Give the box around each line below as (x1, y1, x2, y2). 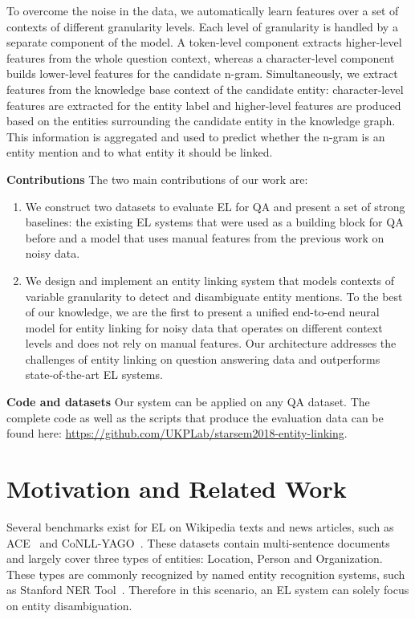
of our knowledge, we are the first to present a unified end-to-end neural (25, 303, 380, 320)
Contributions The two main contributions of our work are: (6, 170, 308, 187)
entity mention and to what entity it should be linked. (6, 144, 273, 161)
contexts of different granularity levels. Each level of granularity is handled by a (6, 18, 398, 35)
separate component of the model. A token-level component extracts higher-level (6, 34, 402, 51)
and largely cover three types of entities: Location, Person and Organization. (6, 550, 383, 567)
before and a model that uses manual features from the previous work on (25, 229, 384, 246)
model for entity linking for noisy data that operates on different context (25, 319, 383, 336)
